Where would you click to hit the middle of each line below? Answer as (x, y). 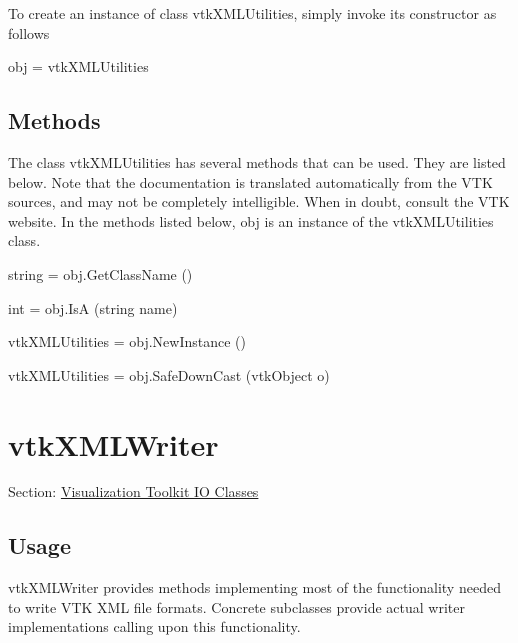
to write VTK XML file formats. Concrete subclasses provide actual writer (236, 606)
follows (29, 32)
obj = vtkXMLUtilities (78, 66)
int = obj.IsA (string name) (93, 307)
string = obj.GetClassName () (100, 273)
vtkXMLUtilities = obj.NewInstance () (127, 341)
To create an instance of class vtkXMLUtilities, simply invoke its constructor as (252, 13)
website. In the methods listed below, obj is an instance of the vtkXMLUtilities (251, 220)
